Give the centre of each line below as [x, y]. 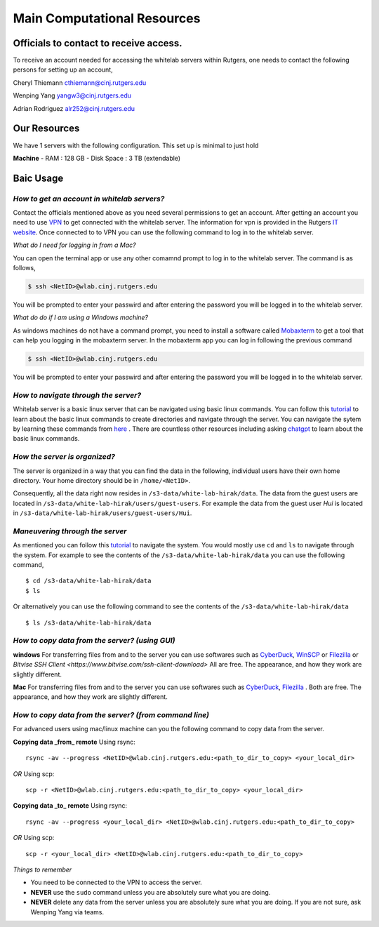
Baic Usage [38, 178]
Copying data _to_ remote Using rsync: [70, 806]
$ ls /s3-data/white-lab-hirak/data [88, 622]
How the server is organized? [64, 457]
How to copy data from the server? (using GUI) [94, 641]
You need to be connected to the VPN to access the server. [117, 882]
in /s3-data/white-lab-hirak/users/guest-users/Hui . [102, 513]
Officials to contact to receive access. [98, 43]
